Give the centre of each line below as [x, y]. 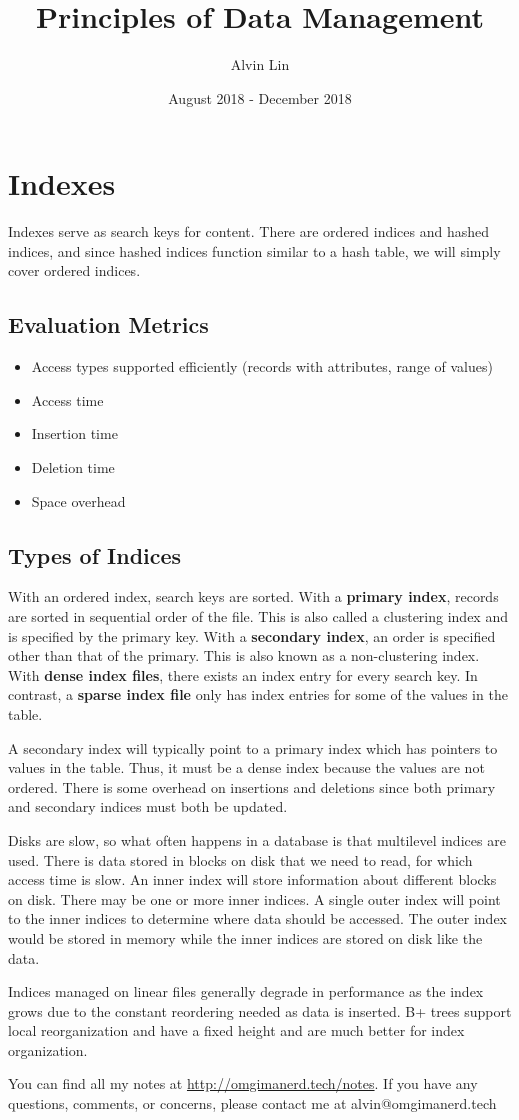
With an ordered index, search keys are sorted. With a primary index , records [253, 596]
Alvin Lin [260, 64]
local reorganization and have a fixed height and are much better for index [236, 1030]
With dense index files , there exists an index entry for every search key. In [243, 674]
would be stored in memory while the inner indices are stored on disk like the [245, 937]
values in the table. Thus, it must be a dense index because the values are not [246, 767]
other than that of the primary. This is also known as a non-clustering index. [244, 655]
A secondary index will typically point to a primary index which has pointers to [253, 747]
